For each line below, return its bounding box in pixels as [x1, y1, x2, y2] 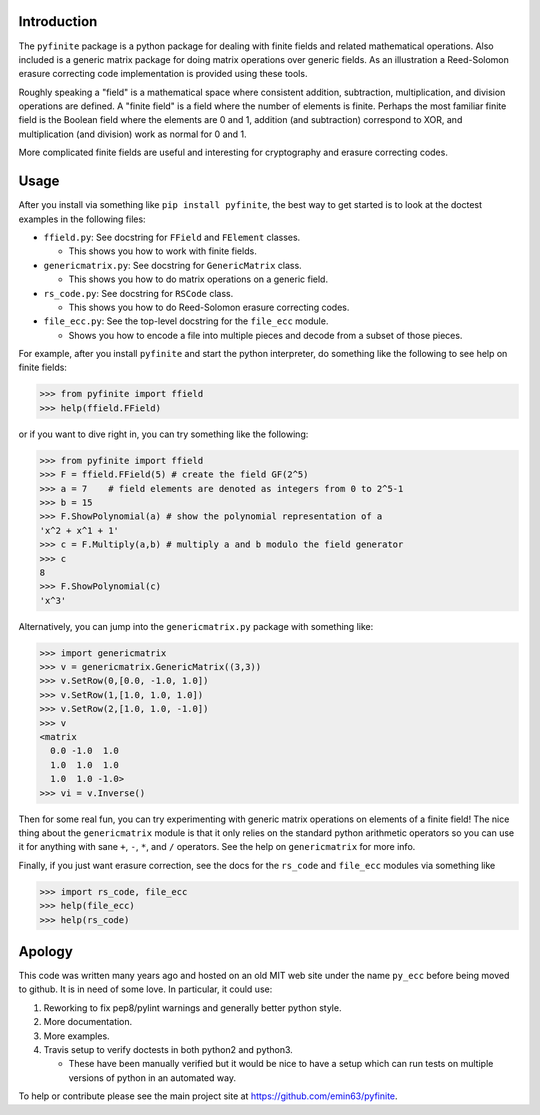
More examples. [43, 1030, 110, 1042]
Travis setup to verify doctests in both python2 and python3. [43, 1043, 294, 1055]
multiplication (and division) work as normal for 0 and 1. [18, 128, 247, 140]
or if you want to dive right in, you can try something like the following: [18, 428, 309, 440]
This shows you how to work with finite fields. [68, 245, 257, 257]
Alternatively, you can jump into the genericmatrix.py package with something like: [18, 620, 374, 632]
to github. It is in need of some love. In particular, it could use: [18, 983, 273, 995]
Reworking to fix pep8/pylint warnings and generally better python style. [43, 1001, 342, 1014]
